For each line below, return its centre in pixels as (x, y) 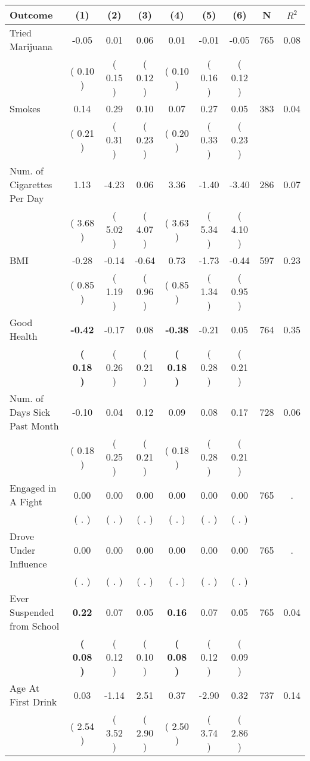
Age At (25, 688)
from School (35, 626)
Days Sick (30, 412)
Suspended (32, 612)
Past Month (34, 426)
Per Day (27, 198)
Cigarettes (31, 184)
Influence (28, 564)
